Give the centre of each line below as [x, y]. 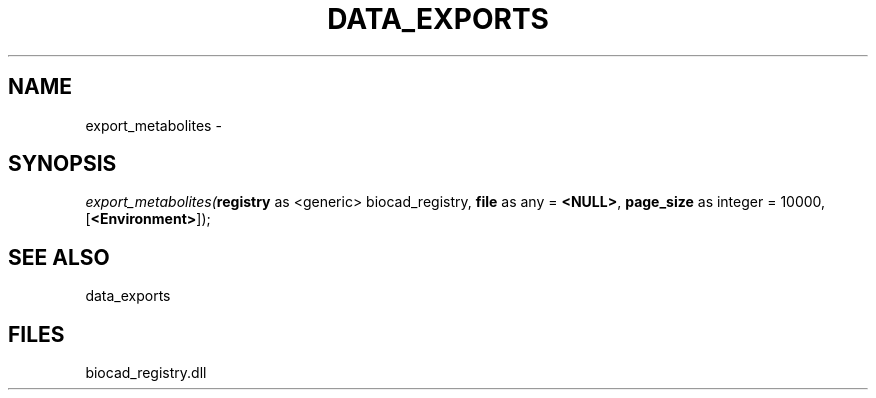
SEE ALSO [59, 257]
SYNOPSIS [62, 164]
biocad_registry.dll [146, 373]
